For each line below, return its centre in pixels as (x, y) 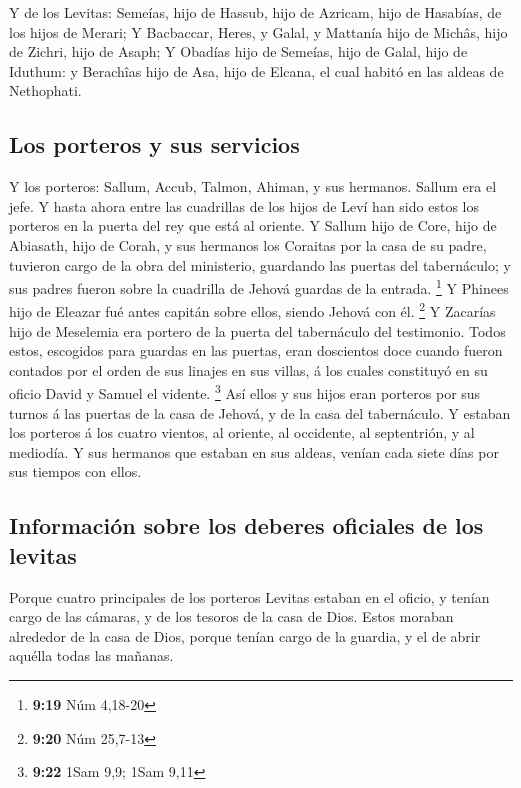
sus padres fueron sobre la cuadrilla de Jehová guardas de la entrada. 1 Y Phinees (259, 286)
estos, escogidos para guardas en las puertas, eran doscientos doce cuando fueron (256, 350)
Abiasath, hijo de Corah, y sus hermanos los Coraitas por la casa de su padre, (248, 244)
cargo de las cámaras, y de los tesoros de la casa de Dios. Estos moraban (231, 616)
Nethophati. (45, 90)
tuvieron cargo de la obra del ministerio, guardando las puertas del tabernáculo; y (260, 264)
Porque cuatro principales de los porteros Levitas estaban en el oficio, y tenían (249, 596)
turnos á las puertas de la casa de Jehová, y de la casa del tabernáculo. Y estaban (260, 412)
